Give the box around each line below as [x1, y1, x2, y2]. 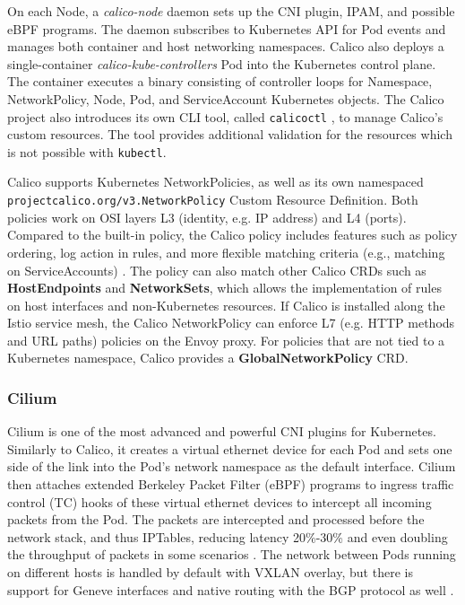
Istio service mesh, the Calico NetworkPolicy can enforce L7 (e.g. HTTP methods [7, 313, 455, 332]
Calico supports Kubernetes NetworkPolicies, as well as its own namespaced [7, 172, 424, 191]
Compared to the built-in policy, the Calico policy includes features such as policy [7, 225, 458, 244]
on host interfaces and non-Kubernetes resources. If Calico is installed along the [7, 295, 445, 314]
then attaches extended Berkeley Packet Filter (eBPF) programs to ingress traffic [7, 475, 454, 494]
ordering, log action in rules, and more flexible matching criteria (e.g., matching [7, 242, 445, 261]
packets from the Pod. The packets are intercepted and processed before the [7, 510, 425, 529]
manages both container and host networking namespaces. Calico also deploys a [7, 37, 444, 56]
